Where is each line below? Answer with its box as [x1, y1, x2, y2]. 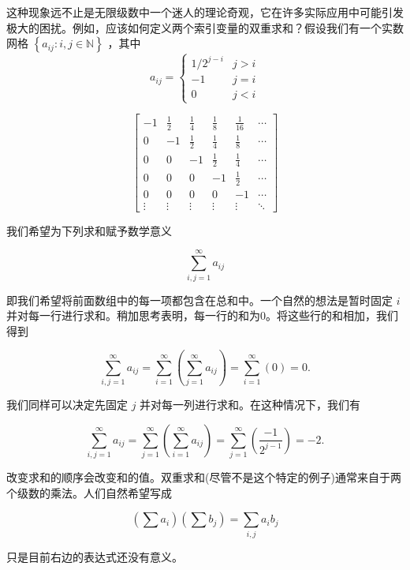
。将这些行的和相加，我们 [266, 307, 398, 324]
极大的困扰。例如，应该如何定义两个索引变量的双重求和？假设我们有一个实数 [6, 19, 404, 36]
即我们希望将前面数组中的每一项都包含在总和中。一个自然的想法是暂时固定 [6, 291, 393, 308]
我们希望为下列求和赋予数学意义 [6, 222, 172, 238]
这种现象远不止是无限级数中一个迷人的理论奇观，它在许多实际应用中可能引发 [6, 4, 404, 20]
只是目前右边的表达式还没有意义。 [6, 548, 183, 564]
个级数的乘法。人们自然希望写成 [6, 484, 172, 501]
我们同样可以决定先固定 [6, 396, 128, 413]
